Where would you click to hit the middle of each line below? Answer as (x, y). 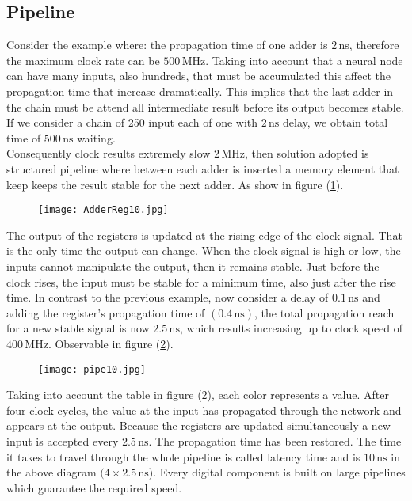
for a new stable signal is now (78, 328)
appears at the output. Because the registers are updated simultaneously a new (198, 425)
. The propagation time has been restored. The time (275, 440)
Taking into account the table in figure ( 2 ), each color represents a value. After (198, 395)
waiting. (96, 137)
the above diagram (51, 472)
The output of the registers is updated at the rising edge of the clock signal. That (204, 235)
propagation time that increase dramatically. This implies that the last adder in (200, 91)
